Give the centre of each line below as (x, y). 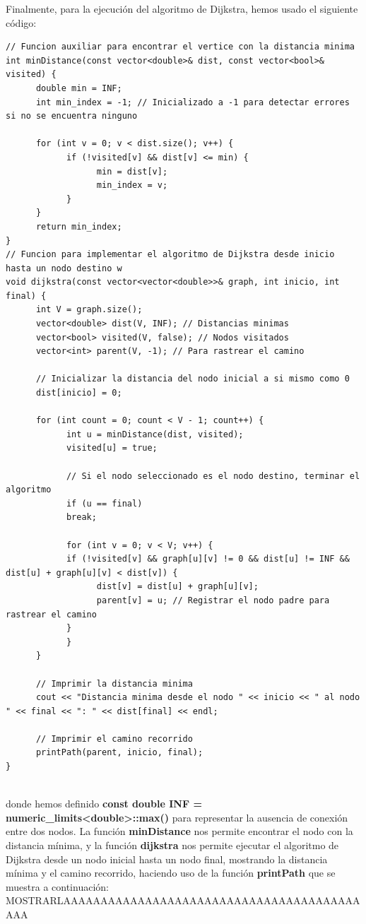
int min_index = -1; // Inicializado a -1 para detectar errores (193, 102)
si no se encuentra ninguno (72, 116)
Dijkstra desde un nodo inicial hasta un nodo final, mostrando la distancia (167, 859)
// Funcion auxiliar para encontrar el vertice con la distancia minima (180, 47)
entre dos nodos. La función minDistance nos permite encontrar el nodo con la (179, 831)
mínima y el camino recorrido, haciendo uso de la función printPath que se (171, 873)
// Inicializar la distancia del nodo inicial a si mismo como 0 (193, 379)
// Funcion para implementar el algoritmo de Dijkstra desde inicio (170, 255)
